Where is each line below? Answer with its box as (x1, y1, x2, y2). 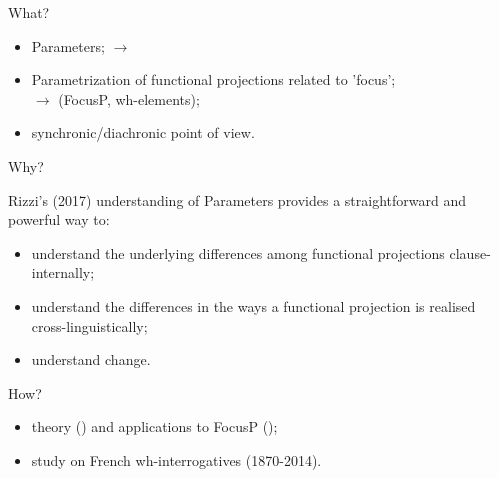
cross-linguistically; (31, 315, 148, 336)
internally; (31, 262, 95, 283)
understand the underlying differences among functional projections (31, 242, 445, 263)
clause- (449, 242, 491, 263)
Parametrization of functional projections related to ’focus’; (31, 69, 396, 90)
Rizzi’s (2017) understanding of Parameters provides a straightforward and (8, 189, 467, 210)
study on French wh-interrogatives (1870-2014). (31, 449, 322, 470)
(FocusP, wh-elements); (58, 88, 200, 109)
